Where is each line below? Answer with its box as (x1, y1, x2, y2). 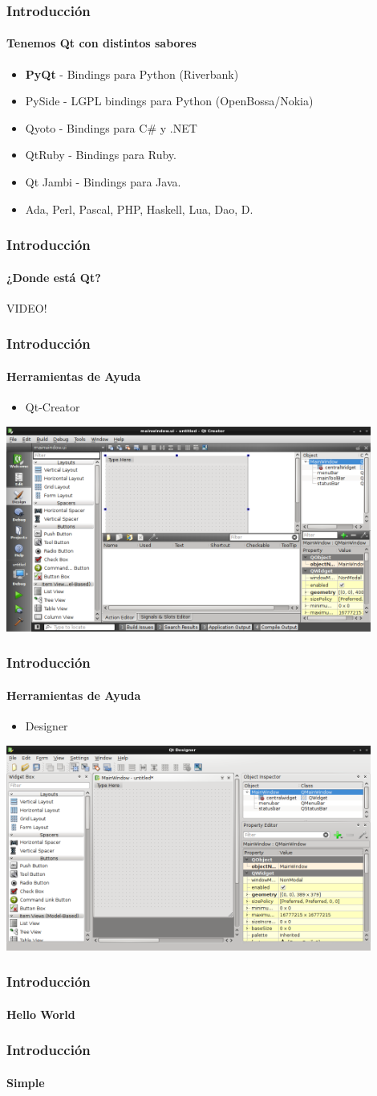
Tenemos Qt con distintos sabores (6, 35, 197, 51)
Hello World (6, 1005, 75, 1022)
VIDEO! (6, 299, 47, 316)
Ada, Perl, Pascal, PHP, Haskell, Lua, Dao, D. (25, 200, 253, 217)
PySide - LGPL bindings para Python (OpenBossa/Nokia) (25, 92, 314, 109)
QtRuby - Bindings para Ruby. (25, 146, 176, 163)
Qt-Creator (25, 399, 80, 415)
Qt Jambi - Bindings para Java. (25, 174, 181, 190)
